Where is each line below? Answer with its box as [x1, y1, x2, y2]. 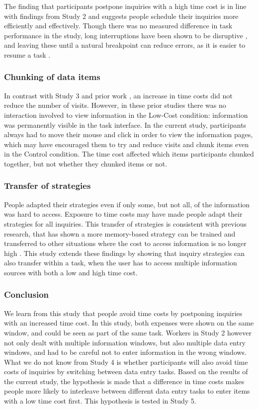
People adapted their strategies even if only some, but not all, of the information [4, 199, 250, 209]
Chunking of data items [4, 71, 100, 83]
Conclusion [4, 288, 49, 301]
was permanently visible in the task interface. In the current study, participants [4, 119, 247, 130]
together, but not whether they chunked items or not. [4, 158, 168, 168]
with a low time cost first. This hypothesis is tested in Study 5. [4, 396, 196, 406]
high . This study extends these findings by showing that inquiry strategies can [4, 247, 245, 258]
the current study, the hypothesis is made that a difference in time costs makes [4, 376, 245, 386]
